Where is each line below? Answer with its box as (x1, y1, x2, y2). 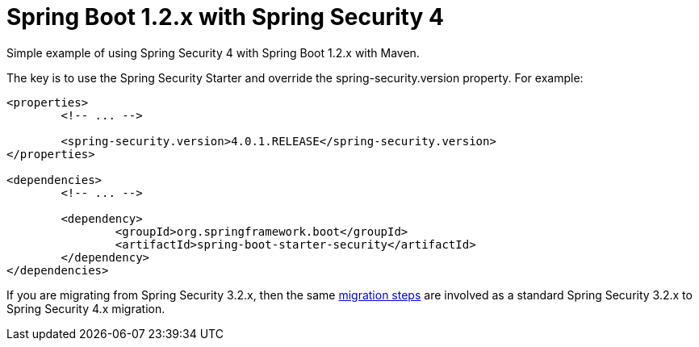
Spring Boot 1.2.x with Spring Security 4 (6, 3, 444, 31)
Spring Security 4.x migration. (6, 301, 165, 316)
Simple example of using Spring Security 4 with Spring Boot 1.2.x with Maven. (6, 45, 420, 60)
